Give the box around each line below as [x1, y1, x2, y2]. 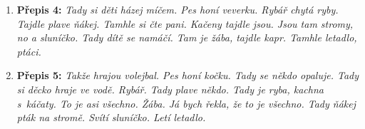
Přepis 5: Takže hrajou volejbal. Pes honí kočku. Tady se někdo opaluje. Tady [16, 68, 359, 83]
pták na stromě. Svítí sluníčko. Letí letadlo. [16, 110, 206, 125]
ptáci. [16, 43, 41, 58]
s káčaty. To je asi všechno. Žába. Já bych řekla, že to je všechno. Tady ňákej [16, 96, 356, 110]
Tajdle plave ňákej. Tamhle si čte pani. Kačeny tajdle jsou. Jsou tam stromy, [16, 16, 354, 31]
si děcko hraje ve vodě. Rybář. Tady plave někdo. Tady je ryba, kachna [16, 81, 324, 96]
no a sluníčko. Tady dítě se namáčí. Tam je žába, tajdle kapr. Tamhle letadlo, [16, 30, 357, 45]
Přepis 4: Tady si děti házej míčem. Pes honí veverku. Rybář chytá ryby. [16, 2, 339, 16]
